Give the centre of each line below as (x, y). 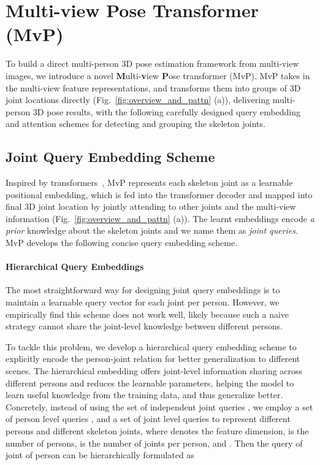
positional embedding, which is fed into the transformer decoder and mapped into (159, 194)
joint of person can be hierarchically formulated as (100, 455)
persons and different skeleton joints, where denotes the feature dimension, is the (157, 430)
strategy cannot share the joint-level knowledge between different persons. (144, 326)
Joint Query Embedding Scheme (110, 157)
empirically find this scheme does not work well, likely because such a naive (147, 314)
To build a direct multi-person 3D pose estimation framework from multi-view (152, 63)
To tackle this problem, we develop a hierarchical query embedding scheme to (151, 346)
